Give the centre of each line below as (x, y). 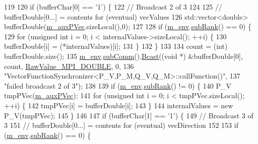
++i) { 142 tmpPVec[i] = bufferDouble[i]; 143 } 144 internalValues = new (119, 105)
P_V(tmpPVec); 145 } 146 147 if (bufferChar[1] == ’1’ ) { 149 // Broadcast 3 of (129, 115)
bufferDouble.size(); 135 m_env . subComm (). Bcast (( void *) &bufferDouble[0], (123, 56)
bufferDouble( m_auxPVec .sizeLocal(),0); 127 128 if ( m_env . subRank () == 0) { (128, 26)
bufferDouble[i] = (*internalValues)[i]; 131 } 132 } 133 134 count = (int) (116, 46)
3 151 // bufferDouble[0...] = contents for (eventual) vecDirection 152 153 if (121, 125)
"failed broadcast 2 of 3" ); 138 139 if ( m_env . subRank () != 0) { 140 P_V (118, 85)
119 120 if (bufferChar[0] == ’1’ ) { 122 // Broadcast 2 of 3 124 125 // (113, 7)
